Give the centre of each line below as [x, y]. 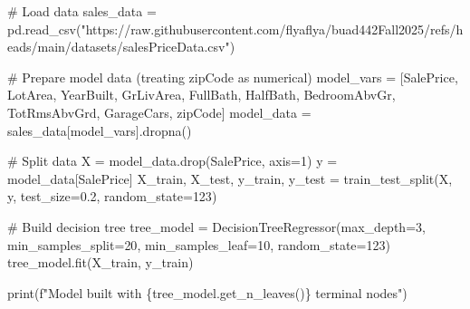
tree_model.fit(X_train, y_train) [101, 262]
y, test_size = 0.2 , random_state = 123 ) [112, 196]
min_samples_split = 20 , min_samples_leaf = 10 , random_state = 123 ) [199, 244]
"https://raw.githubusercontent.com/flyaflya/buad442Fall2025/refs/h [272, 29]
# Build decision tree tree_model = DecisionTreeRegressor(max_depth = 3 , [216, 226]
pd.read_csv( [44, 29]
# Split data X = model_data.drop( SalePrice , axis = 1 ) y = [173, 161]
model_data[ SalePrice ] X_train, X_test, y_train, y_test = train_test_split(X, [230, 178]
